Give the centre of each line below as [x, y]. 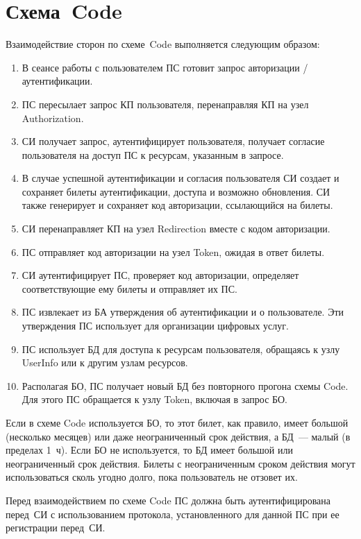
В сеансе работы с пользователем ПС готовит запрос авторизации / [165, 67]
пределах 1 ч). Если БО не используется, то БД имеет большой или [149, 450]
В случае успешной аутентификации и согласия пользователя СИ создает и [180, 178]
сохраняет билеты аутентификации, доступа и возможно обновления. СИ [176, 191]
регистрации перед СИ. [56, 528]
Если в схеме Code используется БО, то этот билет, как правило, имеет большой [177, 422]
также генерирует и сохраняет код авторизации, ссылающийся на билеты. [177, 205]
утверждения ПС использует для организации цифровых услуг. [155, 326]
